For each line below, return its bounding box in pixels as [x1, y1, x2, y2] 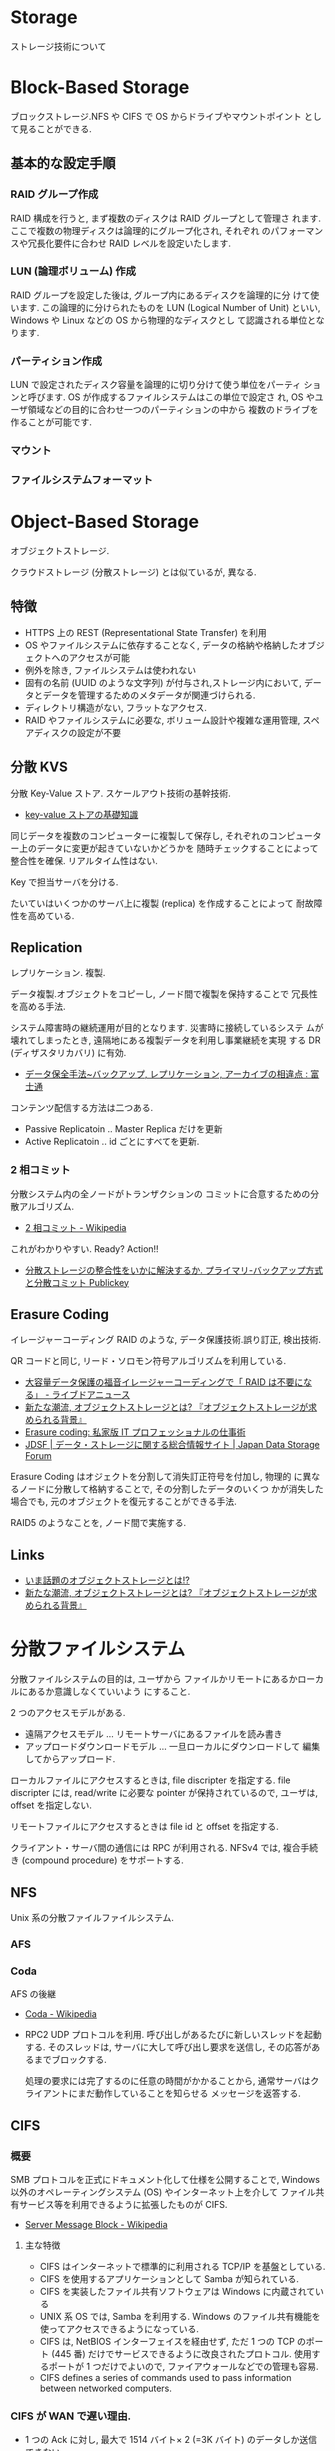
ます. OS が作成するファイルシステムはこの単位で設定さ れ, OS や [44, 391, 315, 403]
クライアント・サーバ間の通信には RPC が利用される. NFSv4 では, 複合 [10, 1842, 301, 1854]
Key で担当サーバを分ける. [10, 876, 119, 888]
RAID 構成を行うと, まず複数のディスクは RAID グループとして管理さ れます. [10, 212, 322, 224]
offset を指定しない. [10, 1799, 92, 1811]
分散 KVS [10, 759, 68, 776]
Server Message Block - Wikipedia [24, 2218, 168, 2230]
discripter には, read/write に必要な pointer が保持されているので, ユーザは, [10, 1787, 318, 1799]
